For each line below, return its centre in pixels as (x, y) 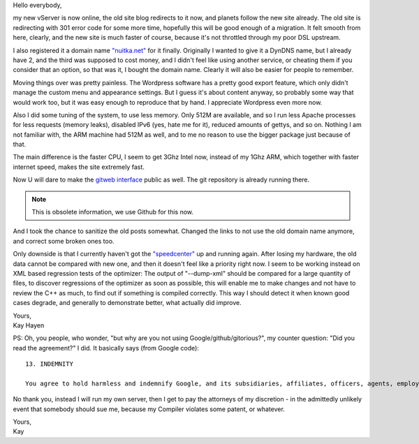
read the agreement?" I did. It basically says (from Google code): (106, 348)
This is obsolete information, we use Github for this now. (113, 212)
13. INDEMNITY (49, 364)
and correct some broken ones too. (64, 241)
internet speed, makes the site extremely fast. (79, 167)
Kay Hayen (29, 325)
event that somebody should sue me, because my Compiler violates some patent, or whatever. (149, 409)
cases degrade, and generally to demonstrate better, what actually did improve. (127, 303)
